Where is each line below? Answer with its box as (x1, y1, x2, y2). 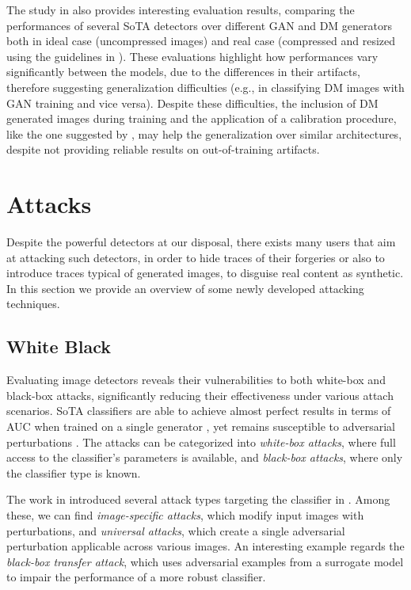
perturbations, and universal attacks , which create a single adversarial (6, 522, 345, 539)
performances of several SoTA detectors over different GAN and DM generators (6, 17, 392, 33)
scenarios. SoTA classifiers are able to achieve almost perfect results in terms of (6, 402, 391, 419)
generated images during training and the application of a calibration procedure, (6, 110, 397, 127)
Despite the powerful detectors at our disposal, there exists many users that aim (6, 234, 396, 250)
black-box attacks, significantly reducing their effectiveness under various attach (6, 386, 394, 403)
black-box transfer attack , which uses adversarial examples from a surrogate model (6, 553, 404, 569)
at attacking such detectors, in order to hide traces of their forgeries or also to (6, 249, 385, 265)
